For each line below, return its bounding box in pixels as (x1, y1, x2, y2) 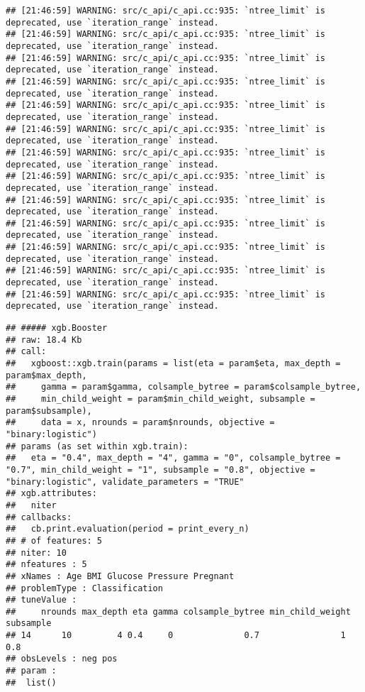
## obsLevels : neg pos (6, 654, 118, 664)
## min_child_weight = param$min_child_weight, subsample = (6, 394, 315, 404)
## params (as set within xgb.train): (6, 441, 189, 451)
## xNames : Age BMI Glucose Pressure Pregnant (6, 571, 235, 581)
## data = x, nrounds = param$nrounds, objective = (6, 417, 275, 428)
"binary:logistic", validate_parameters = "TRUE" (6, 476, 245, 487)
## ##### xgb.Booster (6, 323, 108, 334)
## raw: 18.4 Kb (6, 334, 82, 345)
